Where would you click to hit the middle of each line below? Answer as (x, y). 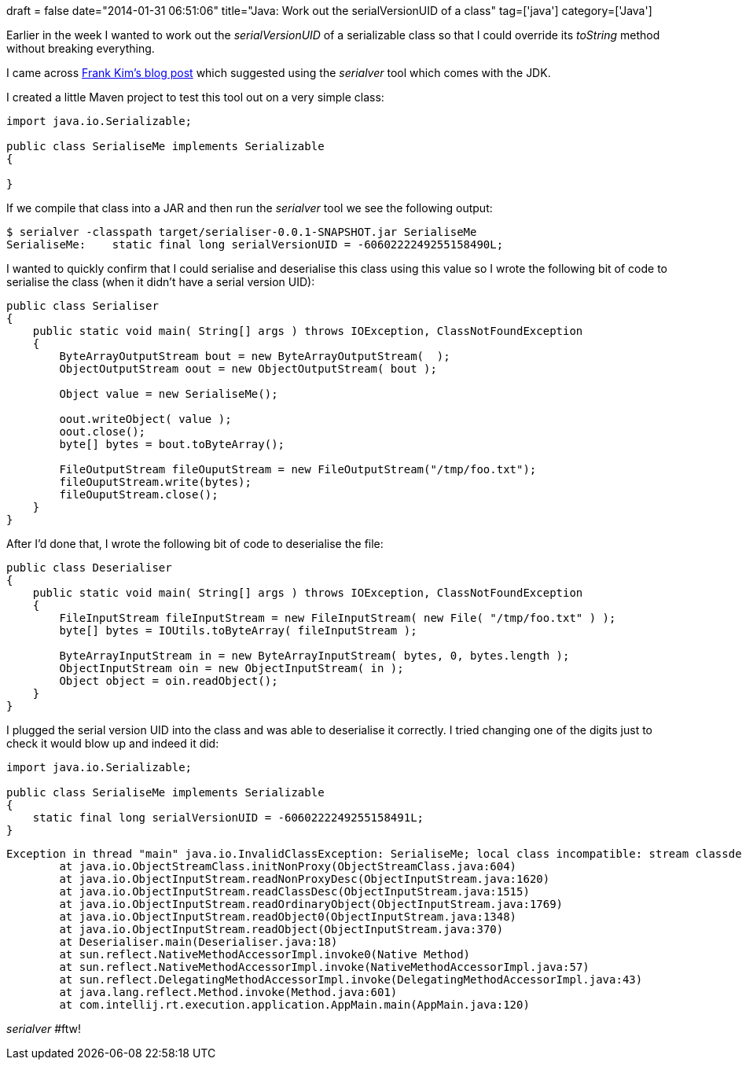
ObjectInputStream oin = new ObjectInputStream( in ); (231, 668)
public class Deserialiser (89, 568)
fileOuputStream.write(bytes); (155, 482)
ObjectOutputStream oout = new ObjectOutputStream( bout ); (248, 369)
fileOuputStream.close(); (139, 494)
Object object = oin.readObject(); (169, 681)
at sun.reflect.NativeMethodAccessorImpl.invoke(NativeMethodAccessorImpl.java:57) (324, 967)
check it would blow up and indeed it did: (113, 743)
